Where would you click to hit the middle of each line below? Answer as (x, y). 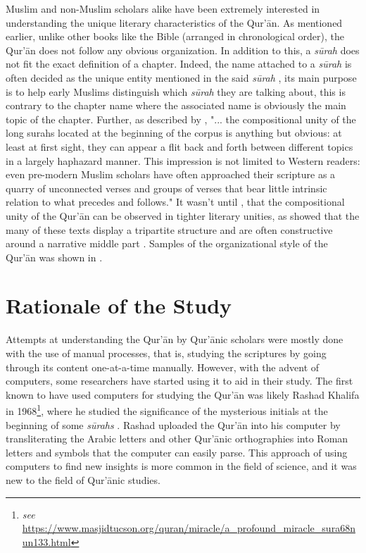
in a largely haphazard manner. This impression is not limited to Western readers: (183, 160)
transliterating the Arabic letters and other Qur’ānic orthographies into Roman (177, 439)
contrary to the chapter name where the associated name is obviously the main (176, 105)
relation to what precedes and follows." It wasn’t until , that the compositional (175, 202)
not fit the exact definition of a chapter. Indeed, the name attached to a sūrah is (179, 64)
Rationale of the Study (119, 305)
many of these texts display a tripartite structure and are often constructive (169, 229)
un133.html (46, 541)
